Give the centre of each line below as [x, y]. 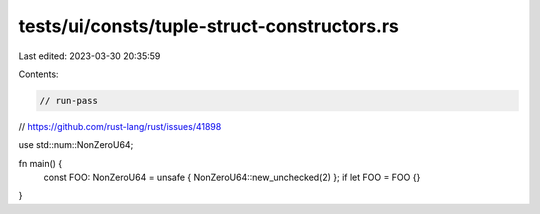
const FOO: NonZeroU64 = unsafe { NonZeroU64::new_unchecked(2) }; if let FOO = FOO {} [232, 177]
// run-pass [69, 100]
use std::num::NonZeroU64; [76, 145]
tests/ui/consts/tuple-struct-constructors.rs [209, 26]
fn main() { [40, 163]
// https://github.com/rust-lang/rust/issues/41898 [120, 126]
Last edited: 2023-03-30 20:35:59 [89, 56]
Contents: [38, 74]
